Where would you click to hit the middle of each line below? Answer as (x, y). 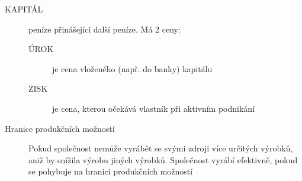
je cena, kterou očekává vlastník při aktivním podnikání (154, 108)
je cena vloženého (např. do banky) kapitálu (132, 68)
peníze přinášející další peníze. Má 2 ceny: (105, 29)
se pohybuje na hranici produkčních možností (111, 171)
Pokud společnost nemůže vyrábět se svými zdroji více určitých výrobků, (161, 148)
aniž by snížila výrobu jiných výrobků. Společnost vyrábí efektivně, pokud (163, 159)
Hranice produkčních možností (60, 128)
